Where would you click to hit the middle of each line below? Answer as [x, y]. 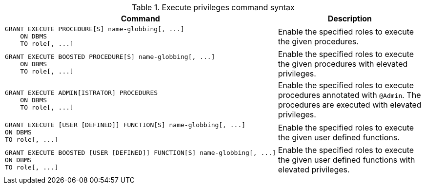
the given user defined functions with [346, 160]
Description [350, 19]
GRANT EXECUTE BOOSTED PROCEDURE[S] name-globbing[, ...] [110, 56]
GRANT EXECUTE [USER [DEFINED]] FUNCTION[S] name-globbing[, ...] [125, 125]
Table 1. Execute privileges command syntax [213, 7]
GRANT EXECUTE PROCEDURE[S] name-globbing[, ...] [95, 29]
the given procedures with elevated [343, 64]
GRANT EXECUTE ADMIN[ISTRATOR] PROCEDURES [81, 93]
